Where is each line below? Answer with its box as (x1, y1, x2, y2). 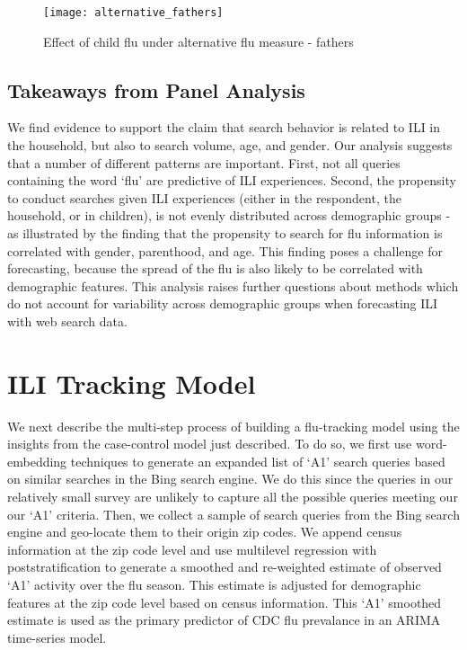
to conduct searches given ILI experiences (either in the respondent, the (7, 188, 401, 207)
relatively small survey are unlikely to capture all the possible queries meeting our (7, 487, 458, 506)
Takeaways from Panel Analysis (7, 76, 305, 103)
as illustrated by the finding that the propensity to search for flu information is (7, 224, 443, 243)
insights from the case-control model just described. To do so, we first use (7, 434, 412, 453)
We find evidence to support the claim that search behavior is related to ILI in (7, 118, 441, 137)
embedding (7, 451, 67, 470)
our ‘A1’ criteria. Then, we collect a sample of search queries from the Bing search (7, 504, 460, 523)
